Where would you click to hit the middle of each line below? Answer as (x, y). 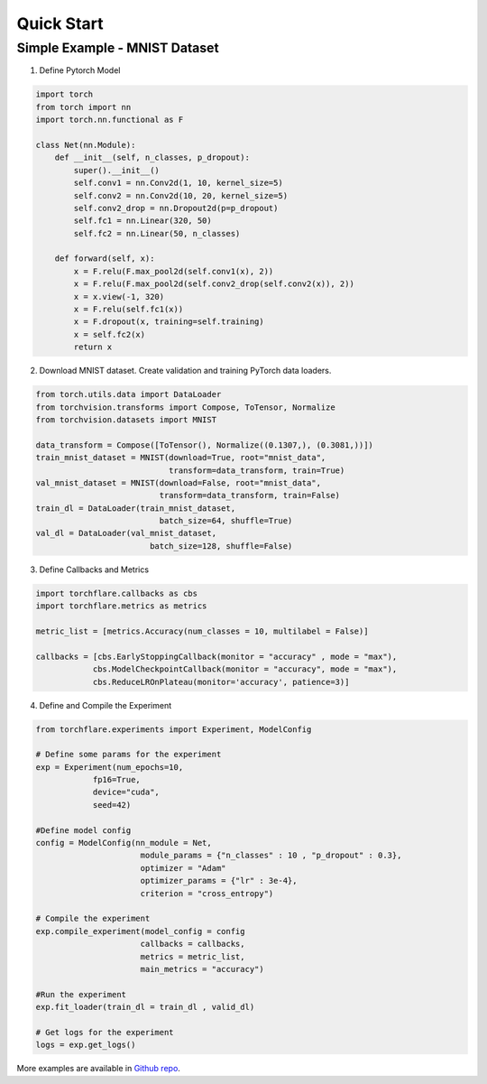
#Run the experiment (81, 994)
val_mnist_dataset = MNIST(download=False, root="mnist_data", (179, 482)
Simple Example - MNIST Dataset (118, 48)
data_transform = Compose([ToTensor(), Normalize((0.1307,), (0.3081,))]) (205, 445)
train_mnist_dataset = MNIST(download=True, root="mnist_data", (181, 458)
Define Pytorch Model (80, 70)
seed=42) (112, 805)
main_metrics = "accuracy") (202, 969)
